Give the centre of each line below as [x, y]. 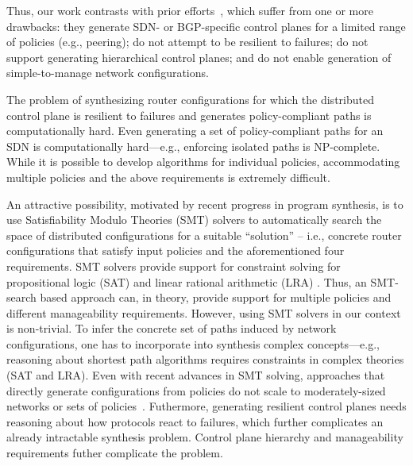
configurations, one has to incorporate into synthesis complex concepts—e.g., [193, 343]
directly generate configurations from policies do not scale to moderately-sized [196, 390]
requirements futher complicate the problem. [115, 453]
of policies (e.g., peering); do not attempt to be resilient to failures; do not [187, 42]
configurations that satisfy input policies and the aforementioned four [176, 250]
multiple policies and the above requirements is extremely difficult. [168, 177]
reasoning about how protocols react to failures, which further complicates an [195, 421]
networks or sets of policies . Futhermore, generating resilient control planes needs [206, 406]
